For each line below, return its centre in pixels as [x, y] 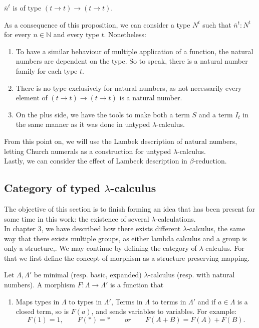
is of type [27, 8]
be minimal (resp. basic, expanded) [88, 275]
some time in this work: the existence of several [77, 218]
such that [217, 24]
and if [207, 301]
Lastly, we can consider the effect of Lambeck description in [96, 161]
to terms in [169, 301]
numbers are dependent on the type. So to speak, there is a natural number [132, 61]
